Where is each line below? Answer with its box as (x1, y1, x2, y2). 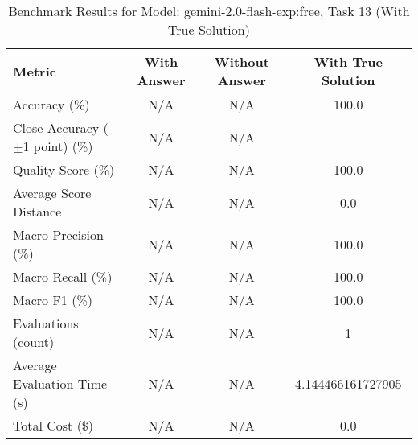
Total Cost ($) (13, 416, 94, 435)
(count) (13, 332, 55, 351)
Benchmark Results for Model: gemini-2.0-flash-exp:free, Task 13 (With (8, 2, 410, 20)
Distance (13, 202, 62, 220)
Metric (13, 61, 56, 80)
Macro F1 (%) (13, 290, 92, 309)
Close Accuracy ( (13, 118, 109, 137)
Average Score (13, 183, 92, 202)
